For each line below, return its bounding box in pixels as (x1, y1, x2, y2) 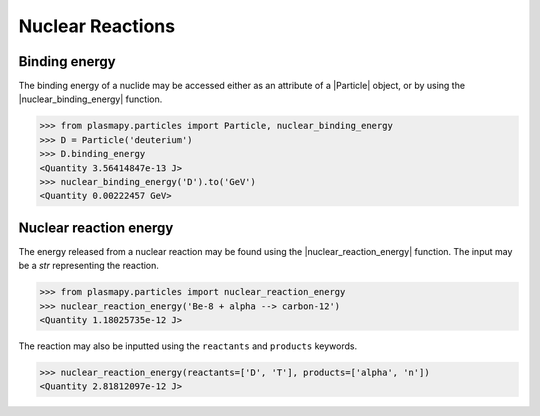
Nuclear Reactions (18, 15, 175, 37)
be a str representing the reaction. (18, 260, 160, 272)
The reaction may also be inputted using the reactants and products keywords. (18, 340, 358, 352)
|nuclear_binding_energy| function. (18, 93, 163, 105)
